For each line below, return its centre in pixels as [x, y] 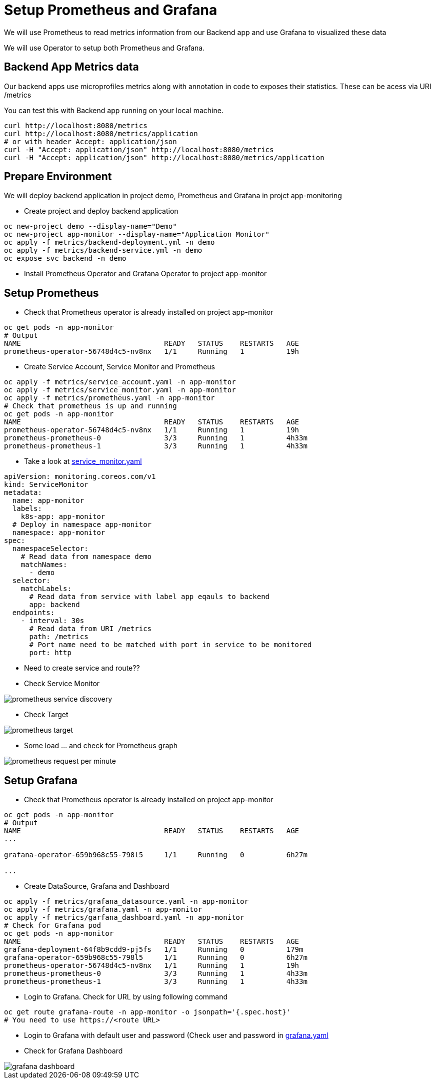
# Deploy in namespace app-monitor [82, 525]
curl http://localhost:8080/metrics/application [101, 133]
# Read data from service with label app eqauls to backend [149, 597]
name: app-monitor [48, 501]
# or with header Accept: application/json [90, 141]
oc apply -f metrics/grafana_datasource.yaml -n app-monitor [126, 902]
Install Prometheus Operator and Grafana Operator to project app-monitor [145, 274]
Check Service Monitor [62, 684]
